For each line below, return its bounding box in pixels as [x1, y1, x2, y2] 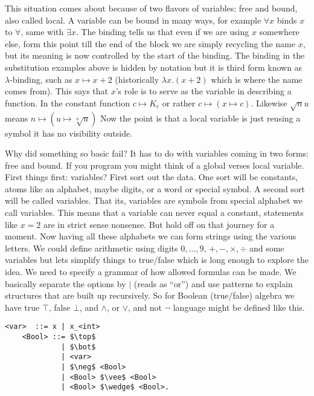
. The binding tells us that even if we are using [75, 25, 249, 38]
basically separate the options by [5, 277, 126, 290]
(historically [115, 73, 159, 85]
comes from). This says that [5, 85, 109, 97]
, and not [128, 300, 162, 313]
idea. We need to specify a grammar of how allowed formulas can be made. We [5, 265, 296, 278]
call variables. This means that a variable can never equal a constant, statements [5, 206, 304, 219]
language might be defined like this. [173, 300, 305, 313]
